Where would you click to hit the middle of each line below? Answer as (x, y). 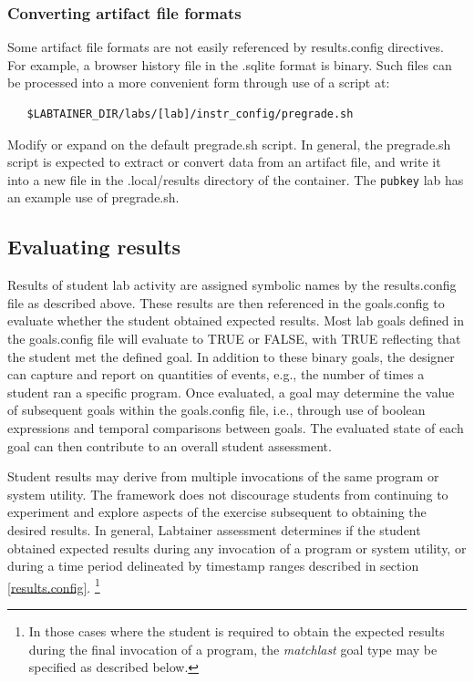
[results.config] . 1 (54, 585)
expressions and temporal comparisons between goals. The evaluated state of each (236, 427)
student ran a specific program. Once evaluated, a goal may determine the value (231, 392)
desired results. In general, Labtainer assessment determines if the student (214, 529)
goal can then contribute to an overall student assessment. (170, 445)
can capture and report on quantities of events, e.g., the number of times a (216, 374)
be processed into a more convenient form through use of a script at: (199, 83)
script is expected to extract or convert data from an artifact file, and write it (224, 162)
